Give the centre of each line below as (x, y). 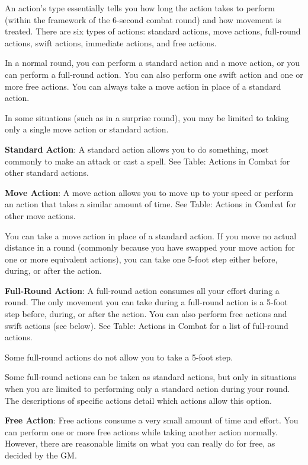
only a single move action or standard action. (87, 129)
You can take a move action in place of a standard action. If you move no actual (151, 235)
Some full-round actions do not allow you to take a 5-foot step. (119, 357)
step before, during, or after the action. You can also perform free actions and (146, 314)
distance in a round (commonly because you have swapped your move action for (150, 247)
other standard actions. (47, 173)
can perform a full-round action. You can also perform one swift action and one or (154, 74)
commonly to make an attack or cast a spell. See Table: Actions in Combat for (147, 161)
